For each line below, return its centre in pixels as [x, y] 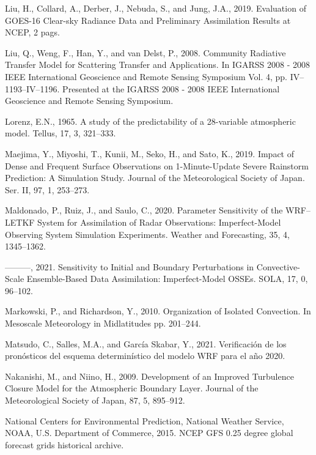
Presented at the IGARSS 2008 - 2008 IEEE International [171, 88]
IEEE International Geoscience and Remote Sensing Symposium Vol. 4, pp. [146, 76]
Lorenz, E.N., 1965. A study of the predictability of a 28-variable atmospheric [150, 121]
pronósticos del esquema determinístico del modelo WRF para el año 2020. [145, 356]
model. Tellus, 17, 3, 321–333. [61, 133]
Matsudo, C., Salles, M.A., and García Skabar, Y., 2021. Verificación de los [146, 343]
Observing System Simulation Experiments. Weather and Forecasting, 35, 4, [148, 234]
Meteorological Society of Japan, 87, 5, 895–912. [95, 400]
